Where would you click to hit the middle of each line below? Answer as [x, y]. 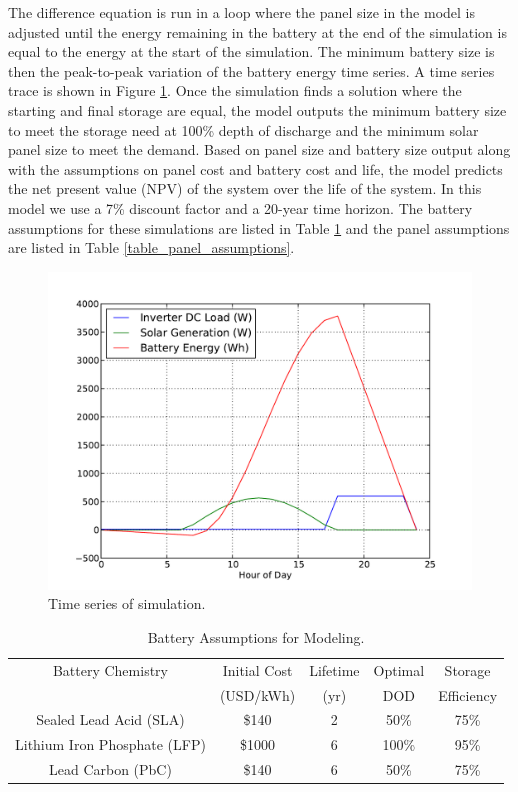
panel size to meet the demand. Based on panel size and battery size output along [259, 149]
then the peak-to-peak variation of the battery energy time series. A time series [251, 70]
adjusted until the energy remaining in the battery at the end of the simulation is [257, 31]
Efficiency [468, 694]
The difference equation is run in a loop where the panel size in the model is [241, 12]
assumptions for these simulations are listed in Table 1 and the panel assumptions [259, 227]
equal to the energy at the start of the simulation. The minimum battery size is [251, 51]
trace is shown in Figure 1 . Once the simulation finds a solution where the [235, 90]
